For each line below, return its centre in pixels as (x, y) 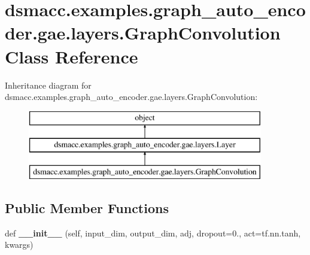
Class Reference (72, 56)
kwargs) (19, 245)
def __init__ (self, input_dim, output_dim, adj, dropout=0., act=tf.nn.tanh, (153, 233)
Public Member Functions (87, 208)
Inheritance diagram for (48, 85)
